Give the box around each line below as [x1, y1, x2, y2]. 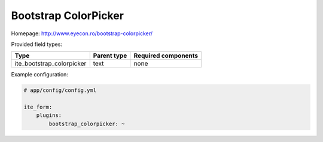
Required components [133, 51, 199, 60]
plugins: [36, 112, 62, 119]
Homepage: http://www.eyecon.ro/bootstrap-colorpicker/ [11, 30, 153, 37]
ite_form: [23, 104, 53, 110]
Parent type [93, 51, 127, 60]
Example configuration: [11, 71, 69, 78]
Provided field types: [11, 41, 63, 48]
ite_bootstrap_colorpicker [14, 60, 87, 68]
